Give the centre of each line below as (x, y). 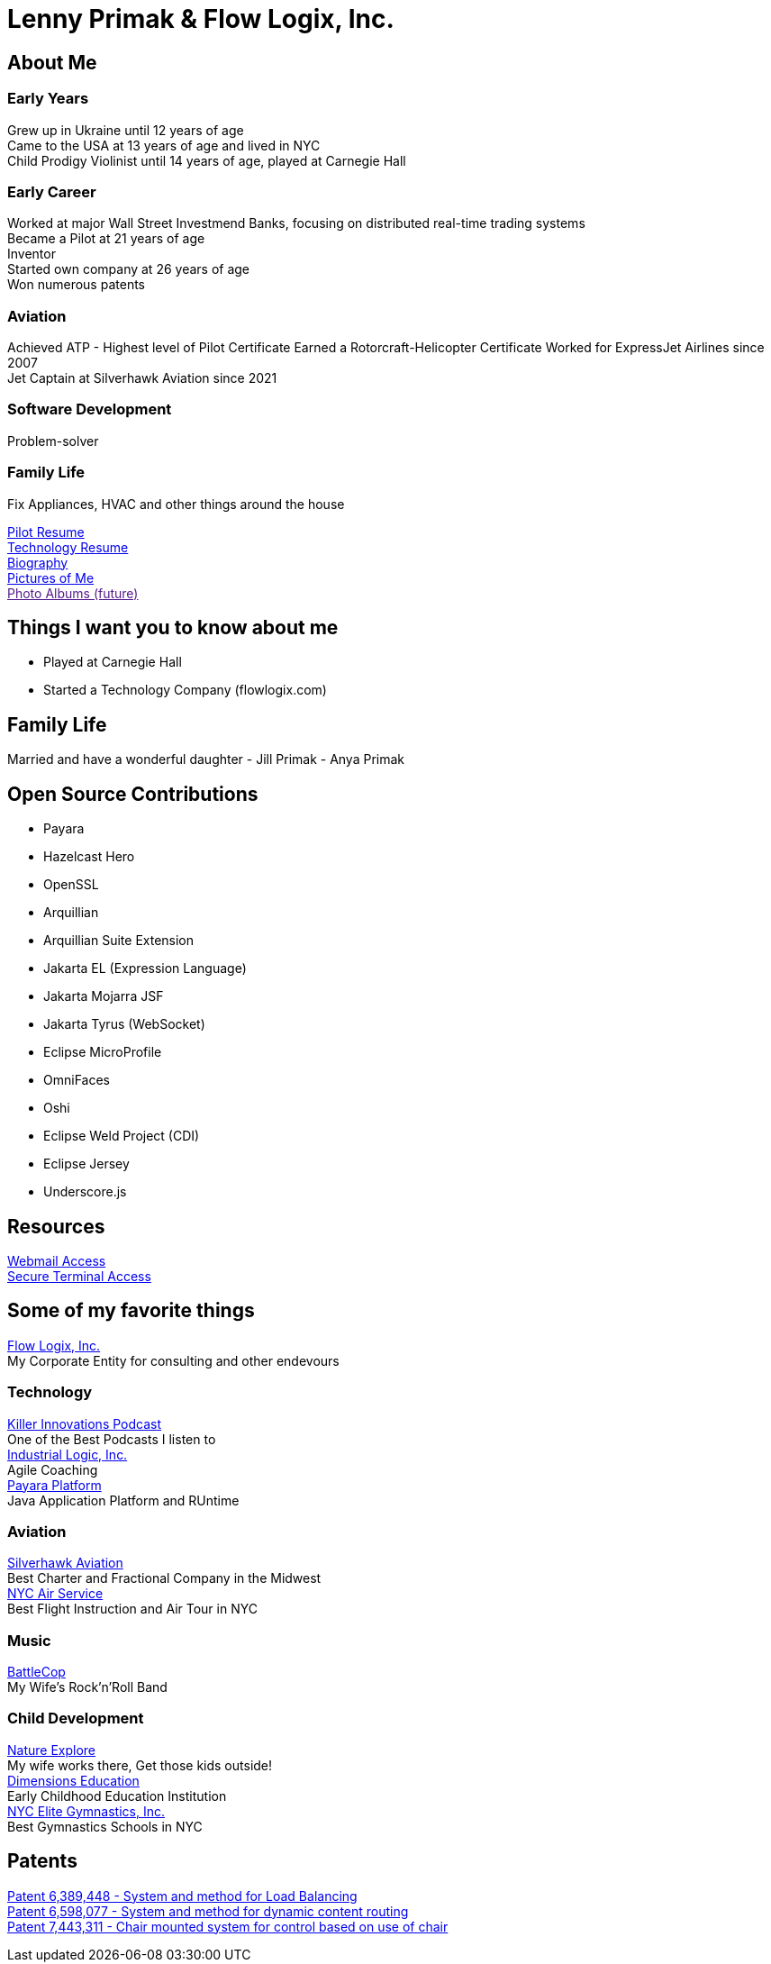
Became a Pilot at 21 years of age (106, 239)
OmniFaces (77, 1080)
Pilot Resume (46, 532)
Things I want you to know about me (173, 627)
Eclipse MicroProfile (103, 1052)
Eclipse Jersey (86, 1164)
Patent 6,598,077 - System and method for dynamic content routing (208, 1911)
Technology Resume (68, 547)
